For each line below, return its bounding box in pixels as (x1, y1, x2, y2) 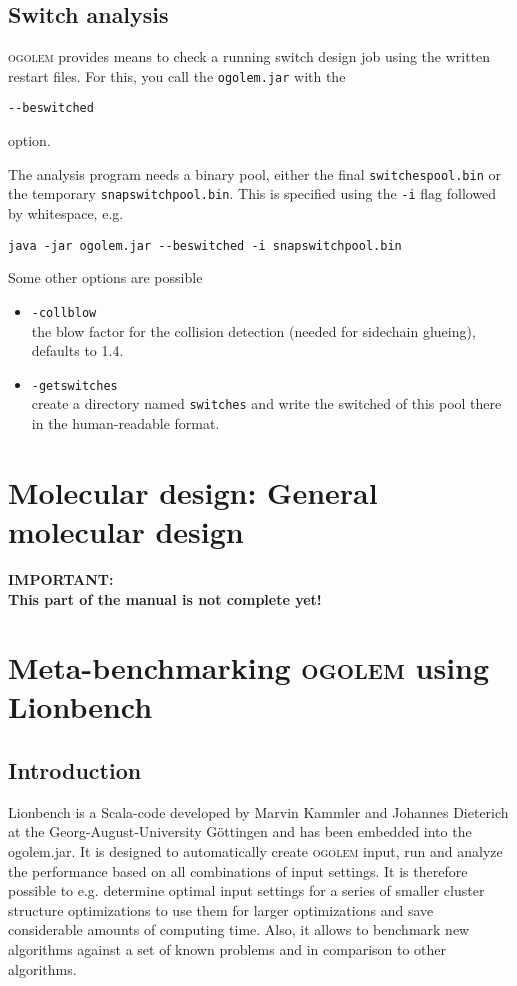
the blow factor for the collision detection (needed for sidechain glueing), (31, 320, 476, 341)
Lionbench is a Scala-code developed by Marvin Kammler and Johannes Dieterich (8, 801, 509, 822)
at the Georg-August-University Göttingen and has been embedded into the (8, 821, 472, 842)
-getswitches (31, 378, 118, 393)
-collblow (31, 305, 97, 320)
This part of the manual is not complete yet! (8, 588, 322, 609)
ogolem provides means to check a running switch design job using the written (8, 46, 491, 67)
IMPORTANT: (8, 568, 114, 589)
